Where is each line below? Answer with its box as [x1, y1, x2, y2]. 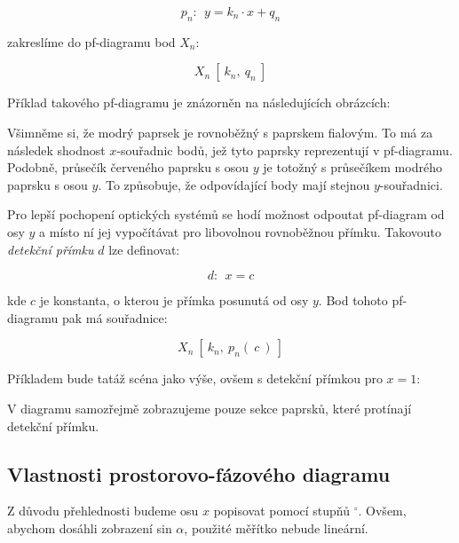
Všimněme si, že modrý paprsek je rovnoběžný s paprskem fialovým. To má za [7, 122, 433, 141]
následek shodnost [7, 140, 106, 159]
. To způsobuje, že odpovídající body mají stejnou [98, 175, 370, 193]
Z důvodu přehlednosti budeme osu [7, 501, 199, 520]
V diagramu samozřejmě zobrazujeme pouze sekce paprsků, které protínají [7, 398, 412, 417]
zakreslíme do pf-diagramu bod [7, 32, 176, 51]
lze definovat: [108, 240, 180, 258]
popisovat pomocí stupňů [213, 501, 351, 520]
